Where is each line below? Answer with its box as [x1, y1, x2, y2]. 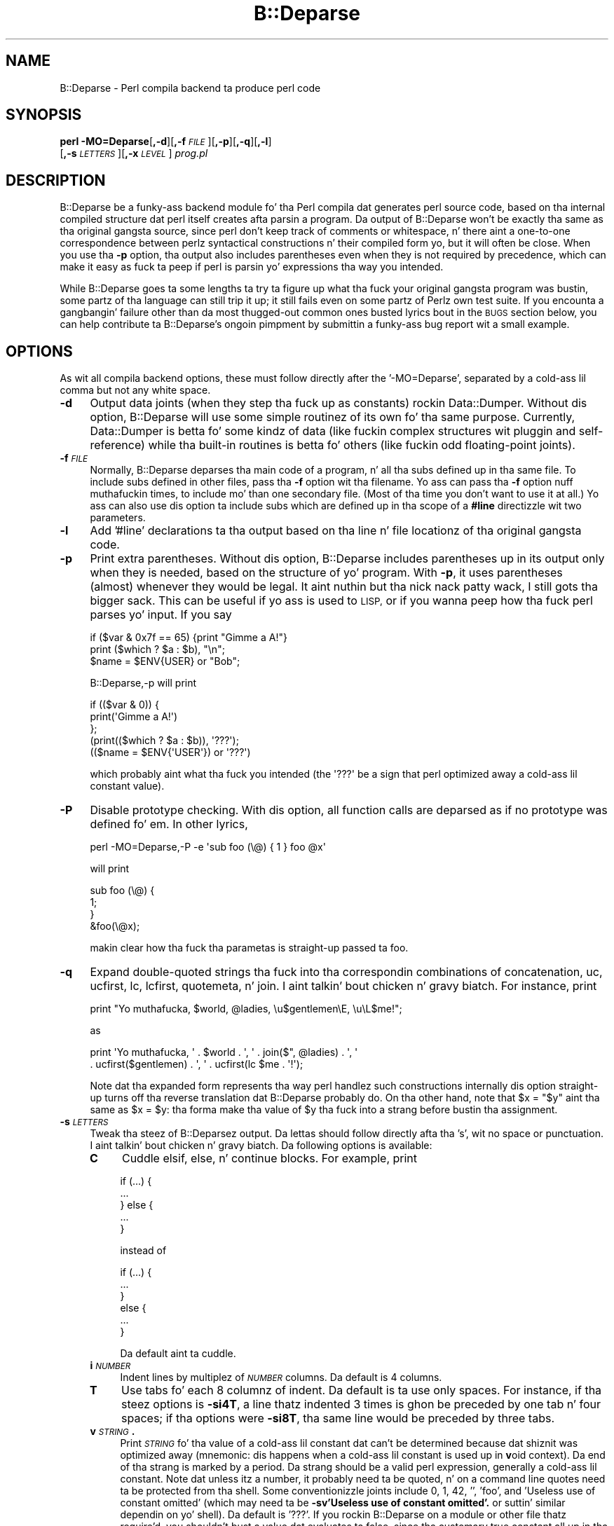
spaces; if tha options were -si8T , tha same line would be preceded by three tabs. [121, 1411, 554, 1426]
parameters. [90, 511, 146, 524]
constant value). [90, 780, 165, 792]
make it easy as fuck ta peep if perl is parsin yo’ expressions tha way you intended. [60, 261, 444, 273]
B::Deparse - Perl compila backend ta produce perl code [60, 81, 321, 94]
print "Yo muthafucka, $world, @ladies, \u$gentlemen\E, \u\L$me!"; [90, 1003, 402, 1015]
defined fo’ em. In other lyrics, [90, 817, 248, 832]
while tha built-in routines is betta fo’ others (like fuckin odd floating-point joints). [148, 438, 575, 453]
